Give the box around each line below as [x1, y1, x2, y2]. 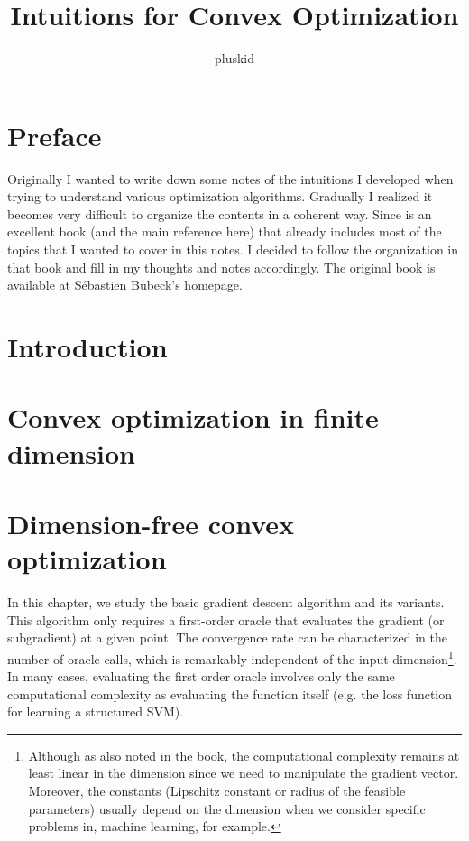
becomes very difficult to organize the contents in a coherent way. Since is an [7, 204, 432, 223]
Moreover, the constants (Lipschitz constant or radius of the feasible [28, 781, 406, 800]
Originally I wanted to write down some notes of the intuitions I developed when [7, 169, 454, 188]
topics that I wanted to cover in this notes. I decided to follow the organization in [7, 240, 459, 259]
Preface [7, 116, 102, 153]
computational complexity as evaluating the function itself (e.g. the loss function [7, 684, 453, 703]
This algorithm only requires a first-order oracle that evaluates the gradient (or [7, 610, 445, 629]
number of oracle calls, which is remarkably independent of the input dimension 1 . [7, 646, 457, 668]
